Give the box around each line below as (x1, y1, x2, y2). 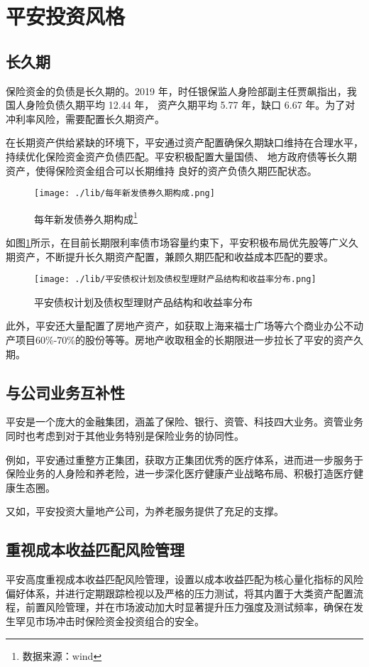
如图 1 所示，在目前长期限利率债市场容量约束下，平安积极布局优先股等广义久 (6, 235, 358, 250)
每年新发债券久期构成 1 (34, 209, 138, 226)
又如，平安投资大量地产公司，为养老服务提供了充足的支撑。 (6, 504, 284, 519)
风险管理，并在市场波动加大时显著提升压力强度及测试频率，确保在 (45, 600, 353, 614)
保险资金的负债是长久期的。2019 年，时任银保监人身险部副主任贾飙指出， (6, 83, 347, 98)
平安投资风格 (6, 1, 126, 31)
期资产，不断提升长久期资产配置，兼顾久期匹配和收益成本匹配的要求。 (6, 249, 334, 264)
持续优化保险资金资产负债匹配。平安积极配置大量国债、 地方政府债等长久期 (6, 148, 357, 163)
